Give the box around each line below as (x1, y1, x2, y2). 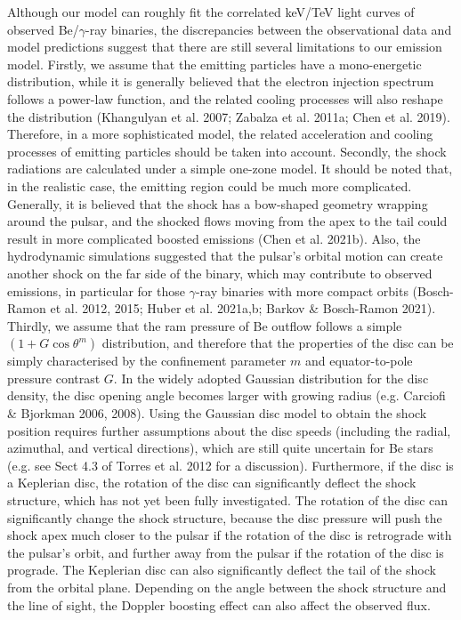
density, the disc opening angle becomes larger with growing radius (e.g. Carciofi (7, 386, 446, 405)
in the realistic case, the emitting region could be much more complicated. (7, 176, 412, 195)
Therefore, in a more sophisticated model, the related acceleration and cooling (7, 125, 433, 143)
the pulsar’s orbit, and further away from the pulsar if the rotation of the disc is (7, 543, 444, 561)
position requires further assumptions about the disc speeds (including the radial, (7, 421, 451, 439)
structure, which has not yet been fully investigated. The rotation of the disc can (7, 491, 449, 510)
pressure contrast (7, 368, 101, 387)
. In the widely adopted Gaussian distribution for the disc (113, 368, 429, 387)
